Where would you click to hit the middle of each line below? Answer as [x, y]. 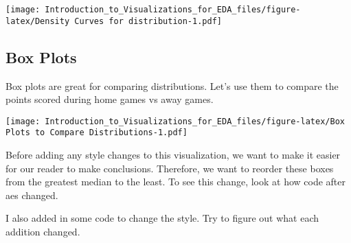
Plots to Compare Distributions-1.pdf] [97, 133]
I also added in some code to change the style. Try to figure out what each [162, 218]
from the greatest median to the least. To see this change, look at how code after [176, 182]
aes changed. [32, 195]
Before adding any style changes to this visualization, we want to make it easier [173, 155]
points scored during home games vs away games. [110, 99]
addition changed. [43, 231]
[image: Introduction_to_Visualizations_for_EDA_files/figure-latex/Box [175, 121]
